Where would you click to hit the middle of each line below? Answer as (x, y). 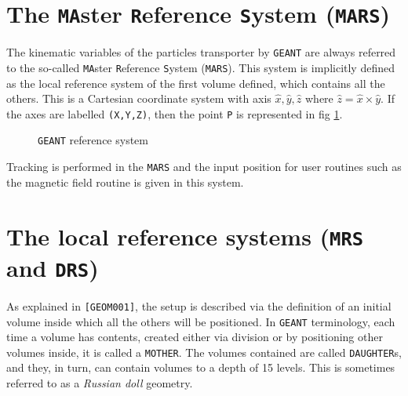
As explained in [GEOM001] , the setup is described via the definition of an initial (199, 305)
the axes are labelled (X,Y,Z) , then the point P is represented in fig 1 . (175, 113)
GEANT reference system (93, 140)
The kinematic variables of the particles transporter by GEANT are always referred (201, 52)
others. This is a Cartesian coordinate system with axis (139, 98)
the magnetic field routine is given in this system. (125, 182)
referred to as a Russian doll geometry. (100, 383)
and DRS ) (53, 267)
